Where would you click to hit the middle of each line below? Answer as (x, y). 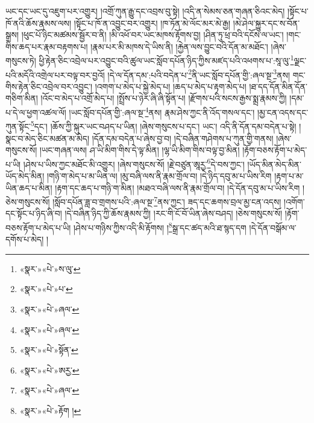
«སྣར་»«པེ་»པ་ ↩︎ (46, 289)
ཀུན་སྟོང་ (18, 126)
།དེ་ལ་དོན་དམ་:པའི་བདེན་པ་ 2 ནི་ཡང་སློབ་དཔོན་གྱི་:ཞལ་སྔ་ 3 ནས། (199, 74)
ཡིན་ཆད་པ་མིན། (29, 187)
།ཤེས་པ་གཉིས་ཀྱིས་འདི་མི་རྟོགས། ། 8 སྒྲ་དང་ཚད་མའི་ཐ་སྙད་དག (160, 227)
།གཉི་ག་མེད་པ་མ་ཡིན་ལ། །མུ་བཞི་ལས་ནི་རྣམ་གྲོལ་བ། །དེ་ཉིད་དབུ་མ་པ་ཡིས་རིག (159, 176)
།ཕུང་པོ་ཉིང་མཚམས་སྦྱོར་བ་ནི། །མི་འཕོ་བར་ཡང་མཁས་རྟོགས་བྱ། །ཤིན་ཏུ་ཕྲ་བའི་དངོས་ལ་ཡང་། (152, 35)
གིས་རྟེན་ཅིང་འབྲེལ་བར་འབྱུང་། (49, 86)
